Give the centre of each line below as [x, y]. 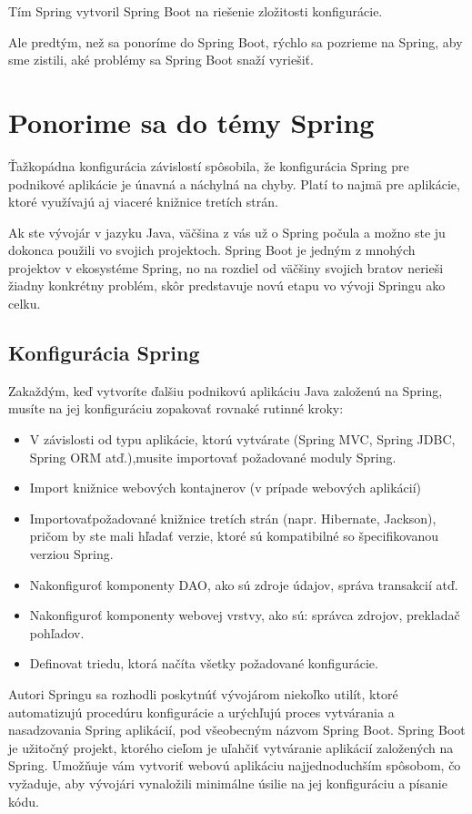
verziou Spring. [71, 554]
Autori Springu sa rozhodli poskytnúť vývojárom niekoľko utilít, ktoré [203, 693]
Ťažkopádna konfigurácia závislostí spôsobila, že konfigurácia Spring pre [209, 165]
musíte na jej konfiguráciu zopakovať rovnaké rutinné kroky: [176, 408]
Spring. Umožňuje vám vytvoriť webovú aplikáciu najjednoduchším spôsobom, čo [235, 765]
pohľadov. [57, 632]
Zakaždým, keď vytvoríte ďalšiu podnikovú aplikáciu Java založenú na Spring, [226, 390]
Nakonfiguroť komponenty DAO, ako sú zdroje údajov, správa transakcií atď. [244, 584]
